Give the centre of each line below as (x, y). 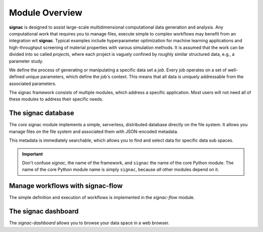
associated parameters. (33, 83)
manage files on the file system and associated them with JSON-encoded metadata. (94, 132)
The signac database (42, 113)
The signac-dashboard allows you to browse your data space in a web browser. (89, 223)
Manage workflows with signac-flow (66, 186)
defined (17, 77)
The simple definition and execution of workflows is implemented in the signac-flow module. (102, 198)
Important (33, 154)
